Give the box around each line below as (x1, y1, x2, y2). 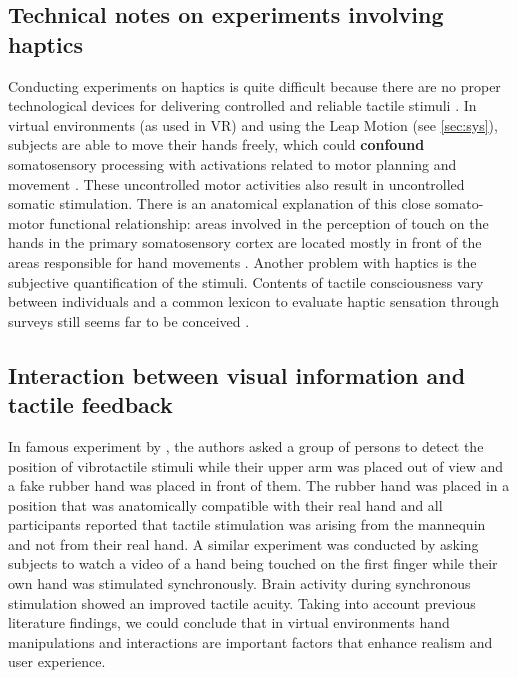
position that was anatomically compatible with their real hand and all (8, 494, 443, 515)
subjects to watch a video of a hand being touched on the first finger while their (8, 553, 498, 574)
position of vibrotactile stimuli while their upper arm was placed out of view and (8, 455, 504, 476)
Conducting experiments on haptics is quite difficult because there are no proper (8, 75, 501, 96)
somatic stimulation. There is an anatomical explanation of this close (8, 193, 431, 214)
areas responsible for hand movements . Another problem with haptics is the (8, 251, 477, 272)
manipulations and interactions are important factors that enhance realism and (8, 631, 493, 652)
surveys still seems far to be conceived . (8, 310, 250, 331)
